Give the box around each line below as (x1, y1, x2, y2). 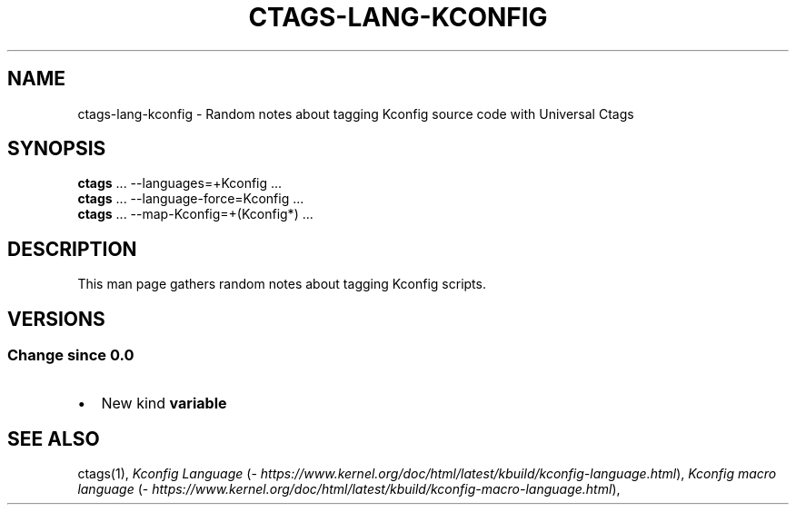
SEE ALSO (7, 427, 100, 450)
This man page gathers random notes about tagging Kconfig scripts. (77, 276, 486, 292)
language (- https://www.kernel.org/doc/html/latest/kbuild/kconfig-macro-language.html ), (77, 481, 621, 497)
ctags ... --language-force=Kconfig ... (77, 191, 304, 207)
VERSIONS (7, 307, 105, 330)
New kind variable (101, 393, 227, 412)
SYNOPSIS (7, 137, 106, 161)
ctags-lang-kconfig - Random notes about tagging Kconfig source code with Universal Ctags (77, 105, 634, 122)
